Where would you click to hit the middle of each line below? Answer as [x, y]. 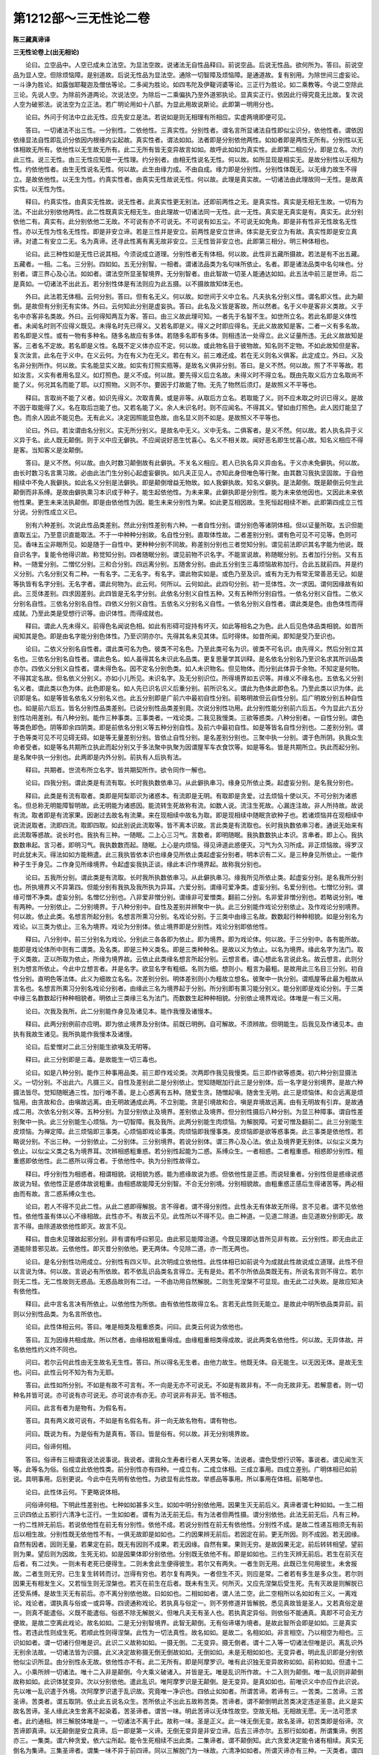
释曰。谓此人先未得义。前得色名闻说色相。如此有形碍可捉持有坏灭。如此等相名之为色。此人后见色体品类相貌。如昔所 [194, 626]
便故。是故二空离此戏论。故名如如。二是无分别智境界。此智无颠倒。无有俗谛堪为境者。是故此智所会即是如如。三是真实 [185, 1622]
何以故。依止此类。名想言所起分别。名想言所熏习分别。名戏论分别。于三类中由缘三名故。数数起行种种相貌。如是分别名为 [188, 917]
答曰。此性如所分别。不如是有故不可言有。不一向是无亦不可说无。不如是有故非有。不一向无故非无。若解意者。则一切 [194, 1385]
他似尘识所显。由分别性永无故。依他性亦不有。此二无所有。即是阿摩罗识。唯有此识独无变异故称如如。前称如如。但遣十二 [188, 1662]
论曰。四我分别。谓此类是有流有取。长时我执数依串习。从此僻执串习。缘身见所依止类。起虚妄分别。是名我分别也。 [191, 783]
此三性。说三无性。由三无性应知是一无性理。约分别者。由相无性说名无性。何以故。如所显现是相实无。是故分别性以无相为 [188, 159]
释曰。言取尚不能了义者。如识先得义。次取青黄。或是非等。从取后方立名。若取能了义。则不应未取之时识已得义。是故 [194, 397]
